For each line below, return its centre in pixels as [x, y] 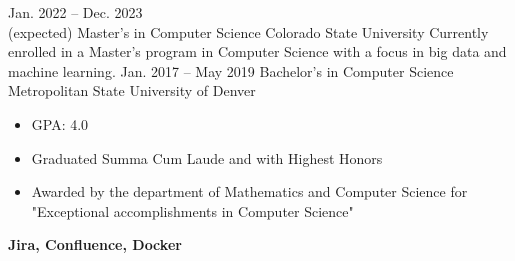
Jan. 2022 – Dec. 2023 [75, 12]
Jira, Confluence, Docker [95, 244]
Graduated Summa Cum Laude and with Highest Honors [207, 157]
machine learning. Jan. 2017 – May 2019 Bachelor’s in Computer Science [231, 70]
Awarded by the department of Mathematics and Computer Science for [249, 191]
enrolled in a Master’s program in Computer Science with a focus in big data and [257, 51]
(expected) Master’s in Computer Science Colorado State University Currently [248, 31]
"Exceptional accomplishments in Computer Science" [192, 210]
